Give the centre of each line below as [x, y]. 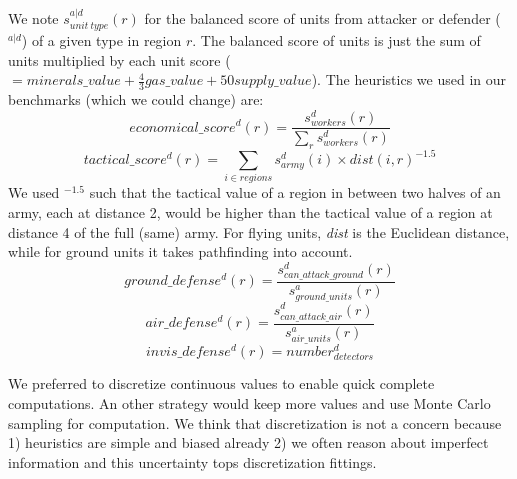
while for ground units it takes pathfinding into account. [180, 251]
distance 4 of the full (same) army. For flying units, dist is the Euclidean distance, [259, 231]
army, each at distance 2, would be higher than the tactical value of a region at [250, 211]
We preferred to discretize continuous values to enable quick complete [221, 383]
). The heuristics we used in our [408, 79]
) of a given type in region [101, 40]
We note [33, 17]
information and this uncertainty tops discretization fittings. [192, 461]
